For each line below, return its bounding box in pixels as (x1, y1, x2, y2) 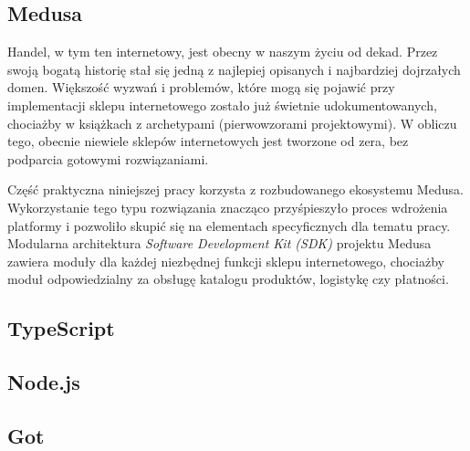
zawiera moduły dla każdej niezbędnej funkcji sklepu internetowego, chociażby (7, 251, 444, 270)
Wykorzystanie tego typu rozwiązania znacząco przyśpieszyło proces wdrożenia (7, 197, 448, 216)
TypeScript (7, 314, 115, 342)
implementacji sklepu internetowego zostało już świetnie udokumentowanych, (7, 95, 437, 114)
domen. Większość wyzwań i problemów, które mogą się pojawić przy (7, 78, 395, 97)
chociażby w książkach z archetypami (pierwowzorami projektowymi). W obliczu (7, 113, 457, 132)
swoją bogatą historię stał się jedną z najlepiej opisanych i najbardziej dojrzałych (7, 59, 461, 79)
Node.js (7, 368, 80, 396)
